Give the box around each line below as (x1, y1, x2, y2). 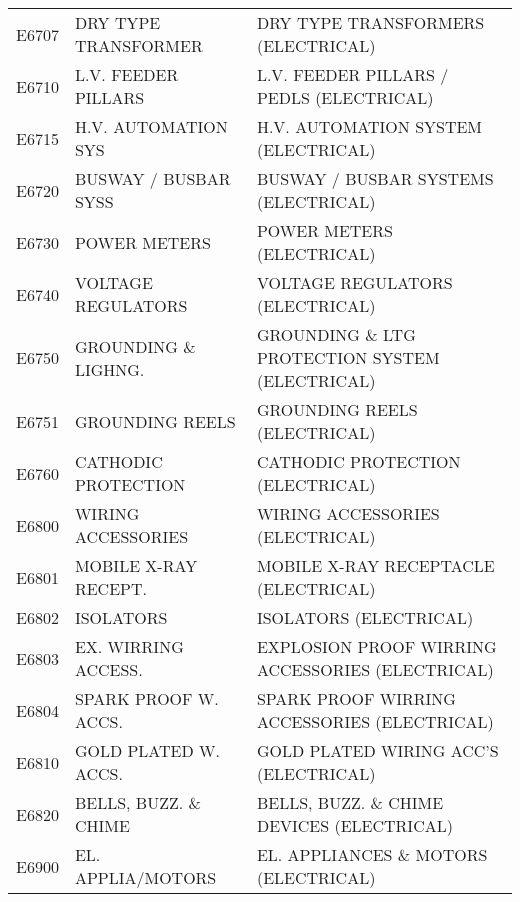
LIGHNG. (74, 357, 145, 381)
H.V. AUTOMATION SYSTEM (256, 115, 483, 138)
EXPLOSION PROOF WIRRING (256, 635, 497, 658)
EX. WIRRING (74, 635, 184, 658)
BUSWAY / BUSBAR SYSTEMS (256, 167, 494, 190)
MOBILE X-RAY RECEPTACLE (256, 554, 495, 577)
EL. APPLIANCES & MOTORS (256, 843, 488, 866)
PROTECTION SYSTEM (256, 346, 440, 369)
